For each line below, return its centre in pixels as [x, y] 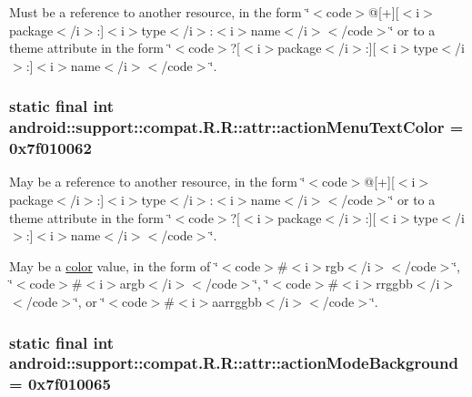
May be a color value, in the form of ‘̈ [114, 265]
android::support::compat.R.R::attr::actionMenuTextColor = [236, 127]
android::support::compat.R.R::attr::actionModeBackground [234, 363]
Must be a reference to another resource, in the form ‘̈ [160, 12]
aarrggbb [237, 301]
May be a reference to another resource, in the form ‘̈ [157, 182]
